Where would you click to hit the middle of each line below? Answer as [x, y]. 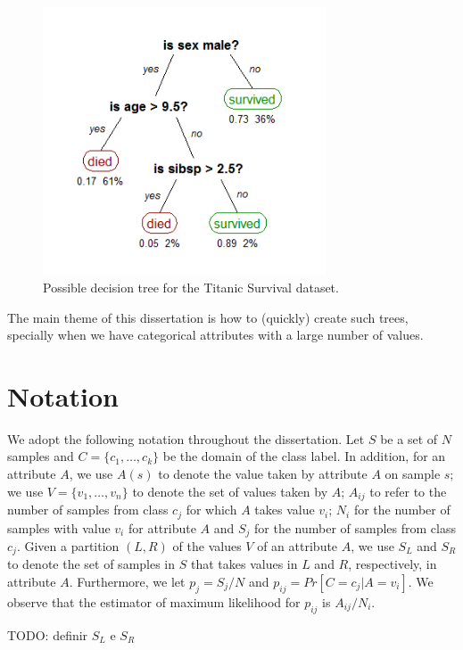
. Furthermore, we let [127, 582]
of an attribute [298, 545]
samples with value [59, 527]
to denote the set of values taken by [230, 491]
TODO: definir [48, 634]
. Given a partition [68, 545]
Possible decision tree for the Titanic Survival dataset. [191, 287]
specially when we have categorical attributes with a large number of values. [215, 335]
